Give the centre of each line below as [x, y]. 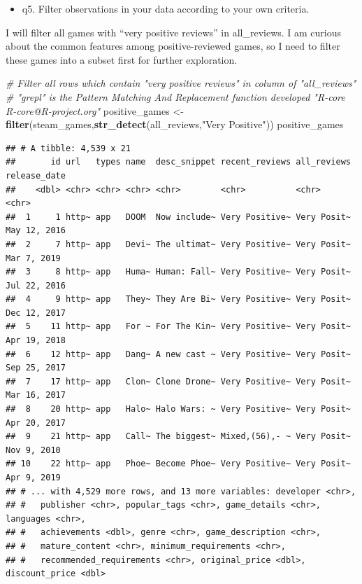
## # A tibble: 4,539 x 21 [68, 148]
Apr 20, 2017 [36, 423]
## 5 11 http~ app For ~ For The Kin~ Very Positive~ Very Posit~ [178, 327]
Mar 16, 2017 [36, 395]
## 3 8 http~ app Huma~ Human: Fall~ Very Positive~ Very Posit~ [178, 272]
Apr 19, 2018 [36, 341]
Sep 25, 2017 [36, 368]
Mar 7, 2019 [33, 258]
